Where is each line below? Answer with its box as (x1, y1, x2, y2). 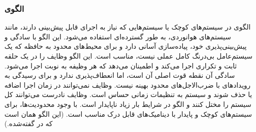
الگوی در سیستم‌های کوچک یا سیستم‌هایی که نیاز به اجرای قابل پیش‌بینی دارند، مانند (4, 22, 251, 32)
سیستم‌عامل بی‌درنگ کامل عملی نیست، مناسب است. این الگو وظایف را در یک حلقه (4, 51, 253, 61)
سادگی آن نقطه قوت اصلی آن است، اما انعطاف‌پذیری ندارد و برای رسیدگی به (4, 70, 235, 80)
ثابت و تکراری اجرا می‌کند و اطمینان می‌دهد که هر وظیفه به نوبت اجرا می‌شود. (4, 60, 237, 70)
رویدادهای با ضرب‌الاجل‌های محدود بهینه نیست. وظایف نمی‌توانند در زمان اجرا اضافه (4, 79, 251, 90)
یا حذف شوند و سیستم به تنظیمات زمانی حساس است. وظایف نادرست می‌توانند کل (4, 89, 252, 99)
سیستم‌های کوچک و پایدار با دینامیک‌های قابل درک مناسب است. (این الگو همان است (4, 108, 252, 119)
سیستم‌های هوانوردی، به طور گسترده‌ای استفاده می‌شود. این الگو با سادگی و (4, 31, 231, 41)
